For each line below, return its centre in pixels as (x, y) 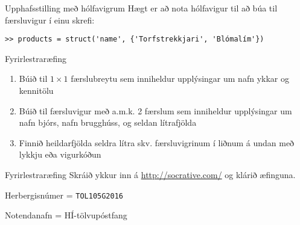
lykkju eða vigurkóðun (60, 154)
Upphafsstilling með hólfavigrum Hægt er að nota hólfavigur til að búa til (141, 8)
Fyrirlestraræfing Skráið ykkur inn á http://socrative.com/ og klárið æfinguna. (150, 174)
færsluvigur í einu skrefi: (50, 20)
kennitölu (36, 91)
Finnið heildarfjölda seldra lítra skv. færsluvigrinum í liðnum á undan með (157, 142)
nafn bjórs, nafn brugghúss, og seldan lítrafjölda (108, 122)
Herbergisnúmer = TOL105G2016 (64, 195)
